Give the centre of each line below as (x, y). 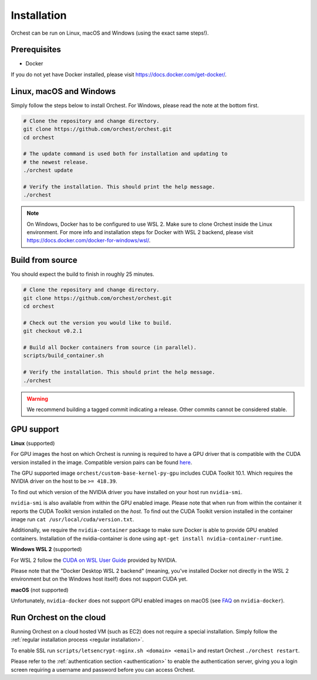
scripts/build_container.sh (63, 356)
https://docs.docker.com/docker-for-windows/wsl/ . (89, 241)
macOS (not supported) (40, 590)
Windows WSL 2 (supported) (46, 549)
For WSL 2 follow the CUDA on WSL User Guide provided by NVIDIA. (94, 560)
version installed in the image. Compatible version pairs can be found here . (102, 462)
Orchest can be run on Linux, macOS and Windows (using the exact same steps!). (110, 33)
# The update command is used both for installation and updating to (125, 154)
